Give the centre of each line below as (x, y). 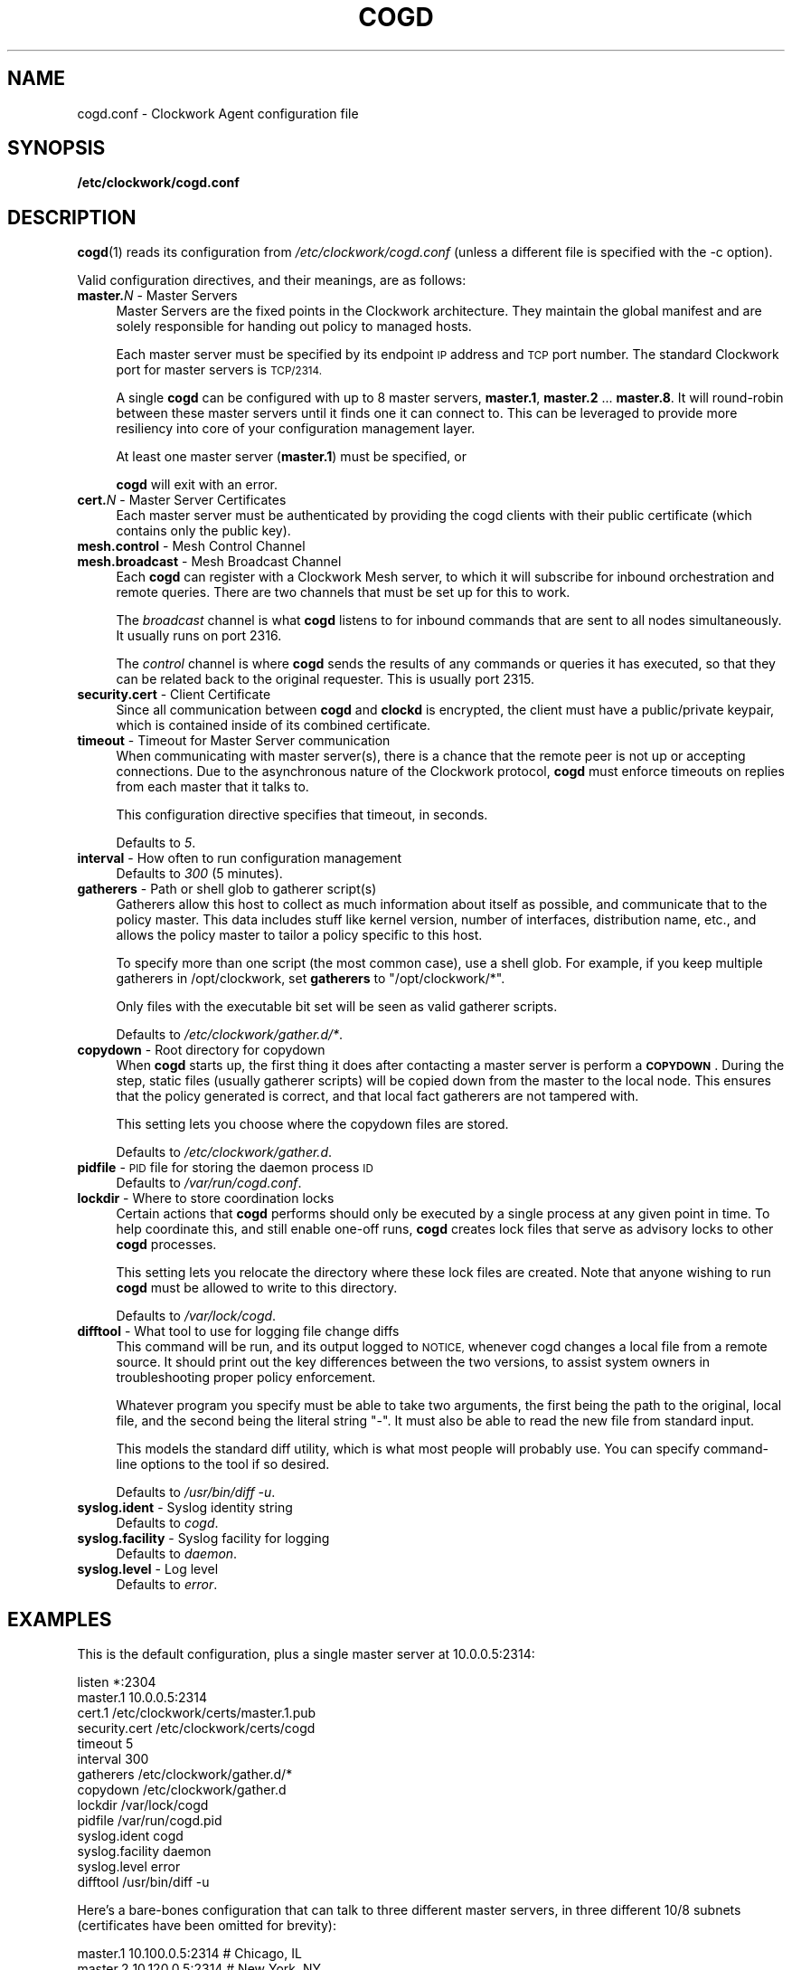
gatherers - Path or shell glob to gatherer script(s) (227, 889)
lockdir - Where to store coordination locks (206, 1198)
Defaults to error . (167, 1585)
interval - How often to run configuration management (240, 858)
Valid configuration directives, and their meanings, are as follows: (272, 280)
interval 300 (113, 1759)
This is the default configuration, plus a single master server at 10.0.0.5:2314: (306, 1654)
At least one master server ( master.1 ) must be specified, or (291, 457)
